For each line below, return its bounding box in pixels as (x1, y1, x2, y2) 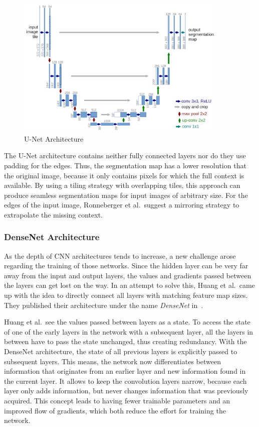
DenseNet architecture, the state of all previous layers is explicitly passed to (4, 346, 237, 357)
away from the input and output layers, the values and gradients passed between (4, 270, 251, 280)
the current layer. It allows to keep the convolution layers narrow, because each (4, 375, 247, 386)
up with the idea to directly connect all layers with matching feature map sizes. (4, 290, 248, 300)
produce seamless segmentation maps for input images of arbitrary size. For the (4, 189, 248, 200)
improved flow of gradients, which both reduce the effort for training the (4, 405, 226, 415)
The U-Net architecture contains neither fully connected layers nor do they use (4, 150, 246, 161)
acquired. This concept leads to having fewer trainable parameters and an (4, 395, 230, 406)
